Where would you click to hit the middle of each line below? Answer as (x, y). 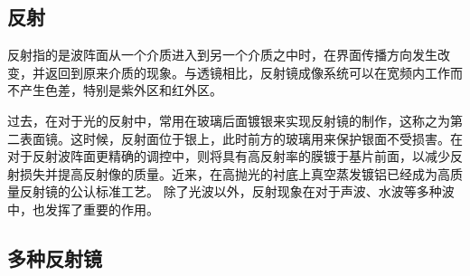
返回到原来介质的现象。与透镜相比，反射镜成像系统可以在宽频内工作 (247, 72)
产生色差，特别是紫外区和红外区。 (121, 90)
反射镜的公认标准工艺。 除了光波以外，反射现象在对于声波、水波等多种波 (237, 191)
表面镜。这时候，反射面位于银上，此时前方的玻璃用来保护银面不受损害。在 (241, 138)
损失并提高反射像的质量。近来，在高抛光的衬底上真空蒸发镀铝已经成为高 (235, 173)
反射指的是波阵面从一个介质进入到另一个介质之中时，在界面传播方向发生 (222, 55)
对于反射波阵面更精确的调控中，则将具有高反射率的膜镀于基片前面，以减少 (229, 156)
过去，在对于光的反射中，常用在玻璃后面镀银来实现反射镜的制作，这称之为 (229, 120)
